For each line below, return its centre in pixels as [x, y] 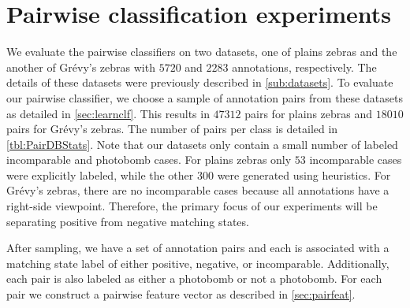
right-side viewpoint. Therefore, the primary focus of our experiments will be [192, 206]
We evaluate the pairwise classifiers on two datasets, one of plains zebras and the [202, 52]
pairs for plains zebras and [309, 113]
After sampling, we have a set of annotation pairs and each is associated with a [198, 248]
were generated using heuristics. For [304, 174]
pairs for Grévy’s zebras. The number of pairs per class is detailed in [172, 129]
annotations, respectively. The [304, 67]
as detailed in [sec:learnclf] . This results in [108, 113]
